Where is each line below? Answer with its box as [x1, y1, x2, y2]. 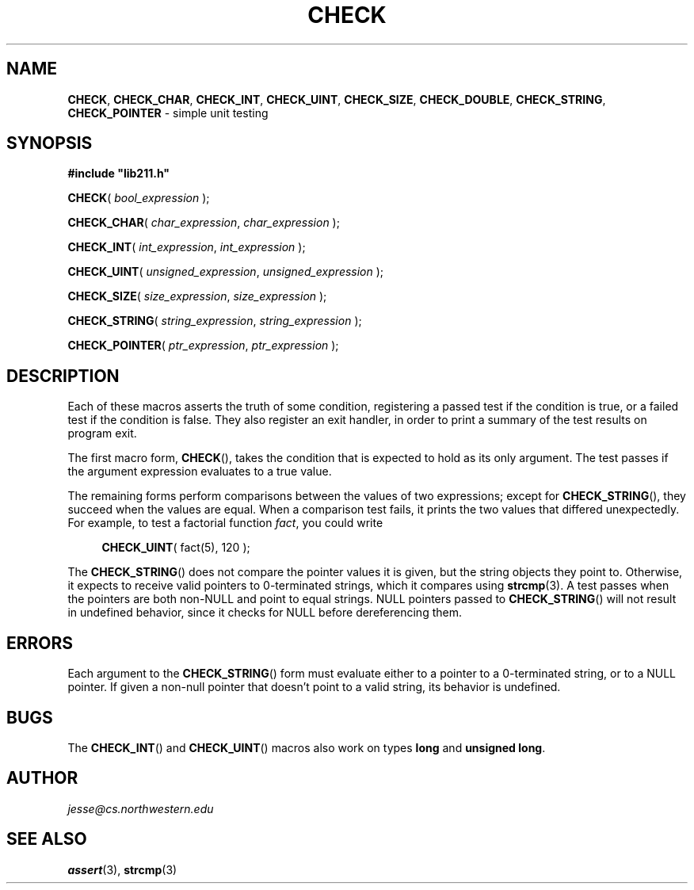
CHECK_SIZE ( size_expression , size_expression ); [67, 289, 327, 304]
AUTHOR [6, 768, 78, 789]
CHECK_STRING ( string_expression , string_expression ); [67, 314, 362, 328]
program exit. [67, 426, 137, 441]
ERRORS [6, 632, 74, 653]
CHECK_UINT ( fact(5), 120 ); [101, 540, 250, 555]
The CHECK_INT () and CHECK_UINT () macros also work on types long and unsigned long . [67, 740, 546, 754]
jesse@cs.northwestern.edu [67, 801, 214, 816]
